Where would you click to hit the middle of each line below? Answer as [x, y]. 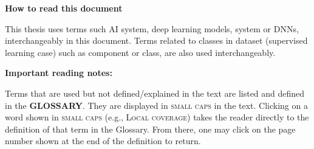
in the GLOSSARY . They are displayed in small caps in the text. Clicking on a [156, 105]
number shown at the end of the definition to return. [103, 141]
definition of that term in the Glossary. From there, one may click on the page [150, 129]
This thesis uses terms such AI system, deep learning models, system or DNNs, [152, 28]
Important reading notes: [59, 73]
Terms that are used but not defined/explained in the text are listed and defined [155, 93]
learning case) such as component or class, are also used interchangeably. [140, 52]
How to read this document [64, 8]
